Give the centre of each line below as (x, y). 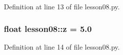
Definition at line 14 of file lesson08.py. (62, 46)
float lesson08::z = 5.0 (48, 28)
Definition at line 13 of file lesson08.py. (62, 6)
